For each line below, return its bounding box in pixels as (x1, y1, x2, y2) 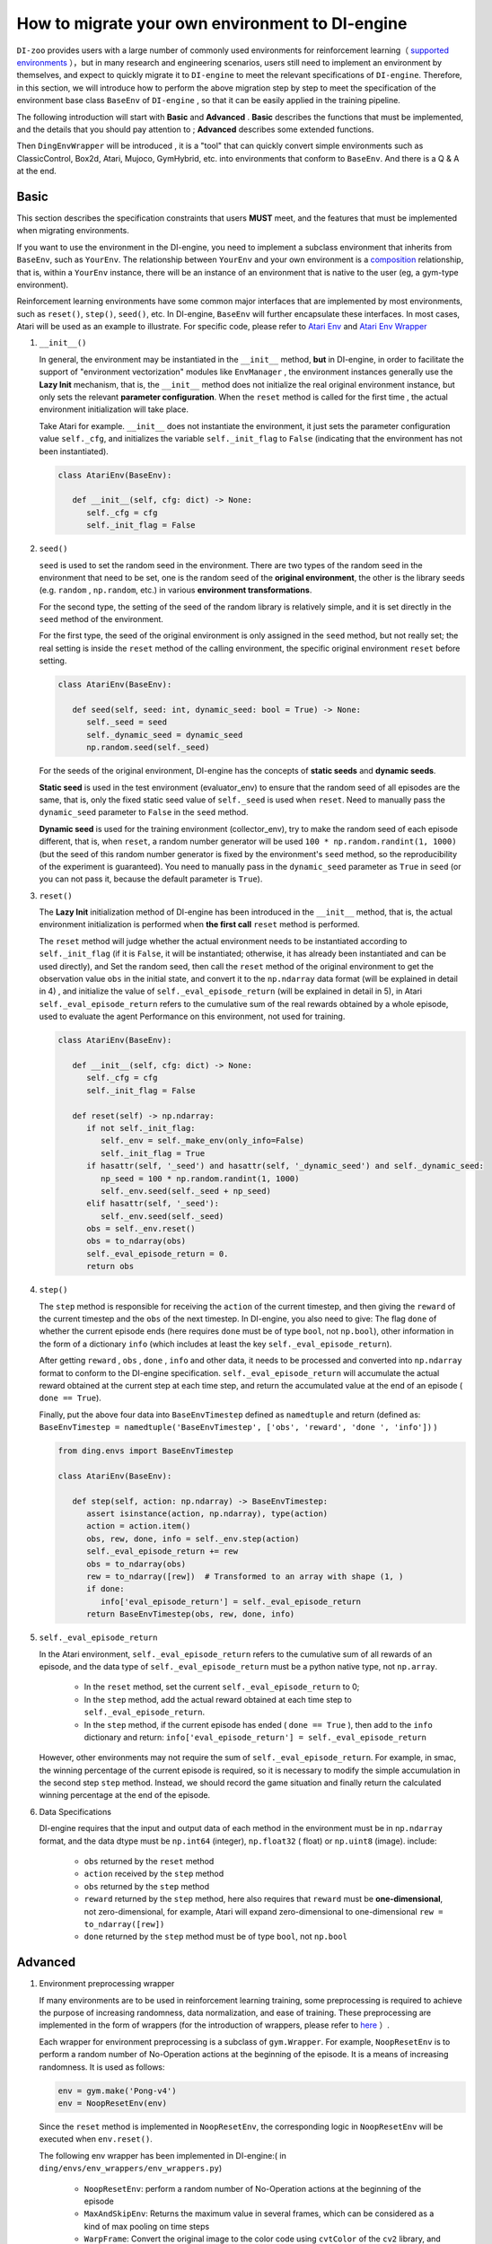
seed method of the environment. (39, 614, 163, 625)
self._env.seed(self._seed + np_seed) (100, 1186, 271, 1196)
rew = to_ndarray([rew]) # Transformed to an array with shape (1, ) (86, 1572, 404, 1582)
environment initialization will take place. (39, 404, 189, 415)
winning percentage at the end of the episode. (39, 1790, 211, 1801)
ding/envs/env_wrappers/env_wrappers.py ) (39, 2163, 223, 2174)
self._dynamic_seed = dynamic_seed (86, 730, 243, 740)
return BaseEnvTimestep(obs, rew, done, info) (86, 1609, 295, 1619)
